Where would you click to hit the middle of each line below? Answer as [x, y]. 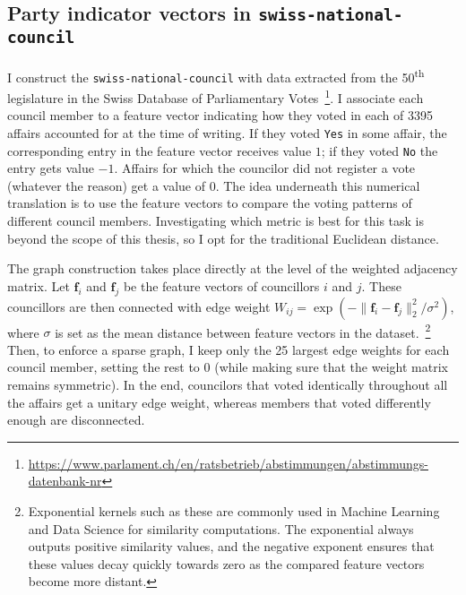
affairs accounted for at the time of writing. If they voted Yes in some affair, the [227, 132]
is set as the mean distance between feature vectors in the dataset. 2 [243, 331]
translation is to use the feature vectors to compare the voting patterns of [210, 203]
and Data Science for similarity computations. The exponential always [221, 528]
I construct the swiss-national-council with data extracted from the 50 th [216, 75]
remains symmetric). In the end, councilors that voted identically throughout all [228, 385]
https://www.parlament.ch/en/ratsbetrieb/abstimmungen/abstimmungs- [228, 463]
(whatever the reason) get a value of [107, 185]
